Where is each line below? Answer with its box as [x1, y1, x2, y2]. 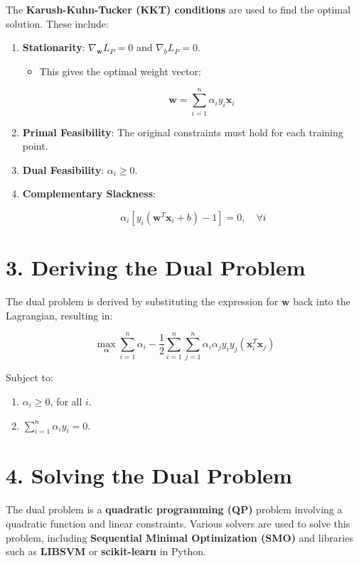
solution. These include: [6, 16, 109, 31]
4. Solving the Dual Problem [6, 461, 292, 490]
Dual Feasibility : [22, 162, 105, 177]
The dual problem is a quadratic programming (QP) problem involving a [6, 502, 343, 517]
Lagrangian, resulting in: [6, 307, 113, 322]
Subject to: [6, 370, 53, 385]
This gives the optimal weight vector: [39, 63, 201, 78]
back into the [293, 294, 350, 308]
